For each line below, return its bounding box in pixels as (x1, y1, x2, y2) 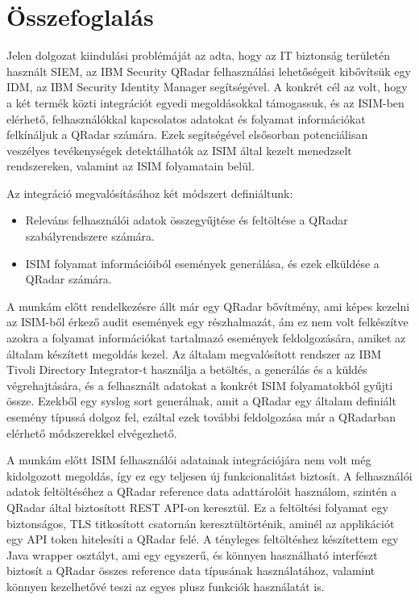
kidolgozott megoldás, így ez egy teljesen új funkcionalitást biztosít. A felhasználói (6, 467, 413, 484)
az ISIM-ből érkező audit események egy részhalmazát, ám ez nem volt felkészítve (6, 313, 409, 330)
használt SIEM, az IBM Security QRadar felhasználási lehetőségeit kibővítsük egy (6, 62, 411, 79)
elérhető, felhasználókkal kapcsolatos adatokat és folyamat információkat (6, 110, 366, 127)
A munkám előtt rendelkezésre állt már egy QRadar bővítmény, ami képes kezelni (6, 297, 410, 314)
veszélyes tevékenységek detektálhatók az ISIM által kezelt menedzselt (6, 141, 352, 158)
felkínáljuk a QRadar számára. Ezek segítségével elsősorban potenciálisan (6, 126, 368, 143)
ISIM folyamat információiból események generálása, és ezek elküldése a (25, 254, 380, 271)
